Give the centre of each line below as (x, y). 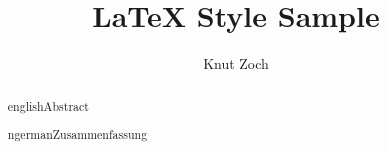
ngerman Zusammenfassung (77, 134)
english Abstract (48, 105)
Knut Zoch (236, 63)
